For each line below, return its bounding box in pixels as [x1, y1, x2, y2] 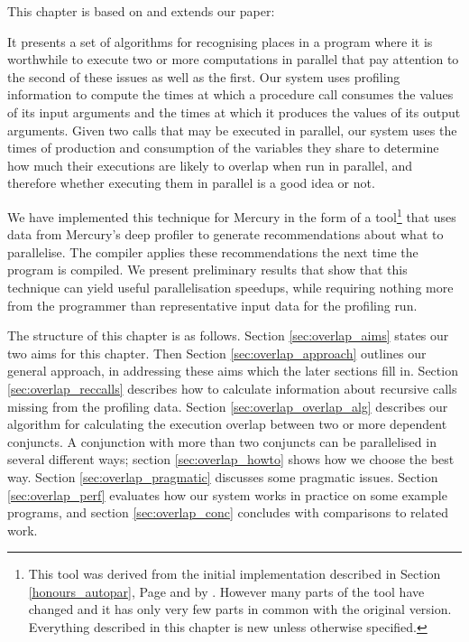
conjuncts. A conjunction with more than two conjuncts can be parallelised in [7, 432, 437, 451]
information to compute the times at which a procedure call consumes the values [7, 85, 454, 104]
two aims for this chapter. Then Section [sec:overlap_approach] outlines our [7, 343, 427, 362]
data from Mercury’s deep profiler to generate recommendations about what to [7, 225, 444, 244]
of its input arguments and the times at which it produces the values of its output [7, 102, 461, 121]
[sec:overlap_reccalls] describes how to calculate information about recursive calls [7, 378, 457, 397]
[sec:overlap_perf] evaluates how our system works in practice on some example [7, 485, 447, 504]
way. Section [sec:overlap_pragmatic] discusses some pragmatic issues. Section [7, 467, 438, 486]
